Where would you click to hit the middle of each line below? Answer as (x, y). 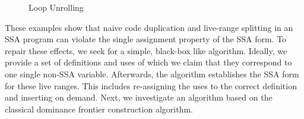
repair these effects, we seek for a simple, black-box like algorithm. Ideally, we (146, 50)
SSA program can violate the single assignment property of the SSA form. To (146, 39)
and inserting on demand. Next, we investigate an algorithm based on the (139, 97)
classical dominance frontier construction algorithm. (99, 109)
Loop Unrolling (56, 7)
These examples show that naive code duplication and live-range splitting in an (149, 27)
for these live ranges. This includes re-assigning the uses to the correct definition (151, 85)
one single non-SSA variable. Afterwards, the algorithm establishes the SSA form (152, 73)
